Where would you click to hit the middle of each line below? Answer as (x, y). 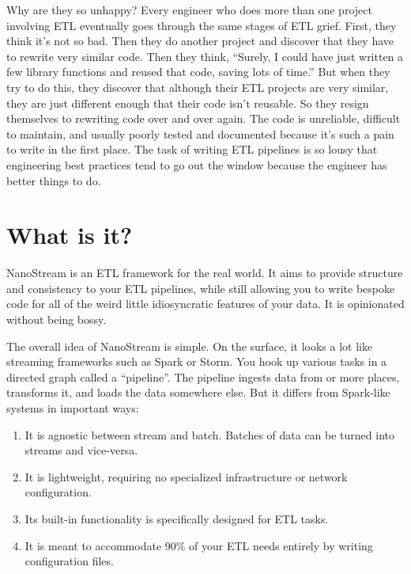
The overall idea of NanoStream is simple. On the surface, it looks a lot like (190, 346)
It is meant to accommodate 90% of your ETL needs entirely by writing (199, 545)
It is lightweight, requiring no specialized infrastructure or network (186, 476)
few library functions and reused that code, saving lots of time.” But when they (198, 72)
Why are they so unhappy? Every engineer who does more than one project (189, 10)
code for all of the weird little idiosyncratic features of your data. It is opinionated (205, 304)
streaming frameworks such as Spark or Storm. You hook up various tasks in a (197, 361)
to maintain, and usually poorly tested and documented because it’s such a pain (200, 133)
